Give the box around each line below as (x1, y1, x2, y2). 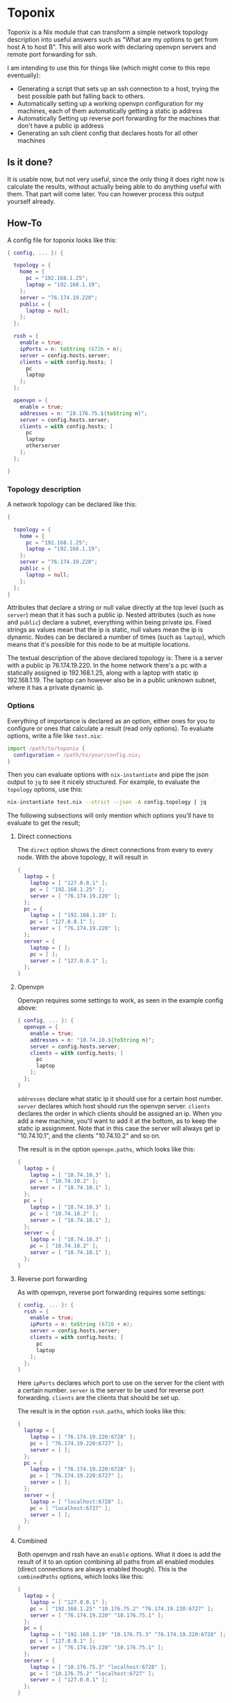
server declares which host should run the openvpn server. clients (17, 1101, 210, 1110)
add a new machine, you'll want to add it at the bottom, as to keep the (17, 1116, 217, 1125)
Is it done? (7, 157, 53, 168)
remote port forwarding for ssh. (7, 50, 97, 58)
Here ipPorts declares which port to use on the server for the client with (17, 1379, 224, 1387)
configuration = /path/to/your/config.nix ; (13, 751, 141, 758)
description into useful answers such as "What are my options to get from (7, 35, 219, 43)
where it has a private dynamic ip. (7, 684, 104, 692)
